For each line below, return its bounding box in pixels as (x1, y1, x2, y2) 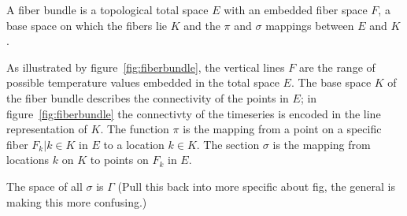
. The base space (290, 74, 372, 91)
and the (183, 17, 220, 33)
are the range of (298, 58, 376, 75)
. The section (196, 136, 260, 152)
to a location (103, 136, 165, 152)
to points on (90, 151, 149, 168)
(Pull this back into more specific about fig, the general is (117, 177, 396, 194)
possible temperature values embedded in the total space (6, 74, 279, 91)
